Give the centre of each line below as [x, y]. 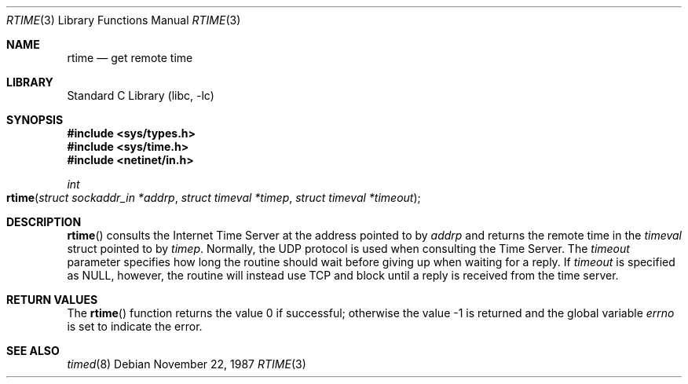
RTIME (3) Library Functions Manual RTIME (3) [124, 20]
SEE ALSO [33, 351]
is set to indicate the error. [135, 326]
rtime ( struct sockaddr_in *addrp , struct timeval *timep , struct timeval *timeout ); [214, 197]
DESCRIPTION [44, 222]
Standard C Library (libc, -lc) [141, 95]
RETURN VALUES [52, 300]
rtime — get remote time [130, 58]
